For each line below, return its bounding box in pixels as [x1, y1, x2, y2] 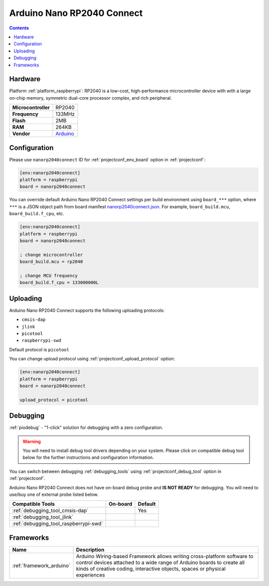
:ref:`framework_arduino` [12, 562, 71, 569]
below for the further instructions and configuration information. [22, 454, 154, 460]
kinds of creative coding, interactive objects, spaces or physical [76, 565, 226, 572]
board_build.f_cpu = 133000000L [19, 280, 99, 286]
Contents [9, 25, 29, 31]
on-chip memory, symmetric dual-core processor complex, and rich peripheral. [9, 95, 172, 101]
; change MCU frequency [19, 273, 78, 279]
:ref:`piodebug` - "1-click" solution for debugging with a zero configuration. [9, 425, 163, 431]
